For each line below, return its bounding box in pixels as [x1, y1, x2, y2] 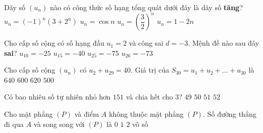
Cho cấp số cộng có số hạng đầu [4, 38, 104, 48]
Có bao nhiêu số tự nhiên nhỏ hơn [4, 91, 111, 102]
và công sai [129, 38, 163, 48]
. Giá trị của [130, 64, 169, 75]
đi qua [4, 118, 24, 129]
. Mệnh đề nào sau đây [188, 38, 259, 48]
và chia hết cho [126, 91, 173, 102]
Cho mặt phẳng [4, 109, 53, 119]
